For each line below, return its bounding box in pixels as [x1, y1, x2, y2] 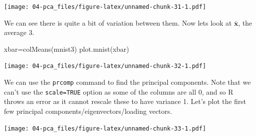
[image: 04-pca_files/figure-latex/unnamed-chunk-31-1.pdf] [4, 3, 206, 10]
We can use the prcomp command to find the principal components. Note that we [4, 77, 251, 87]
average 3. [4, 27, 35, 37]
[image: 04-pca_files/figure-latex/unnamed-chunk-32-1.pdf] [4, 63, 206, 70]
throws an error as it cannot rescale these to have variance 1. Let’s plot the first [4, 96, 246, 106]
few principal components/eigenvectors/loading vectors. [4, 106, 172, 116]
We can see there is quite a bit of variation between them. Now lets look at [4, 17, 232, 28]
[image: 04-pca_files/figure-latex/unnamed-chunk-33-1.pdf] [4, 125, 206, 132]
